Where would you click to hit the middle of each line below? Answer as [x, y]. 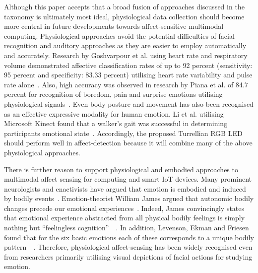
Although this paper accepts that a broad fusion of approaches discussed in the [124, 6]
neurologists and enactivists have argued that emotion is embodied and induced [125, 188]
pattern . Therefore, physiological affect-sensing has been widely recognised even [128, 247]
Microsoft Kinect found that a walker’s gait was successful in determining [116, 123]
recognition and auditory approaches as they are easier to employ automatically [125, 45]
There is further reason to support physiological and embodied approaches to [121, 169]
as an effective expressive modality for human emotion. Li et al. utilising [114, 113]
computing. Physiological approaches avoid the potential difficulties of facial [119, 35]
